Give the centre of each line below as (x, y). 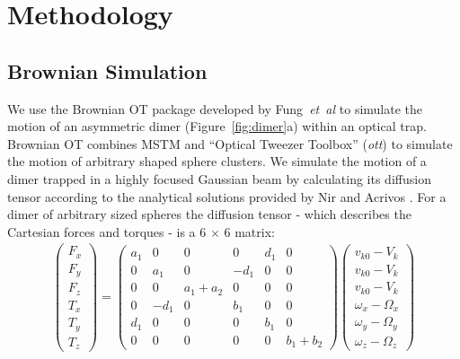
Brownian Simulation (107, 70)
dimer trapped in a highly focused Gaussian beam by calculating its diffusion (219, 178)
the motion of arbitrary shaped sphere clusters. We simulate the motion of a (217, 161)
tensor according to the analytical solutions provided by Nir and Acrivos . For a (227, 196)
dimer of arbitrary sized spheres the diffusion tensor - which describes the (209, 214)
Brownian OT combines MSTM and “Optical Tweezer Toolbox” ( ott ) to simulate (230, 143)
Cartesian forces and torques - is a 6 (107, 231)
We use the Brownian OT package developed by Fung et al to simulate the (215, 108)
